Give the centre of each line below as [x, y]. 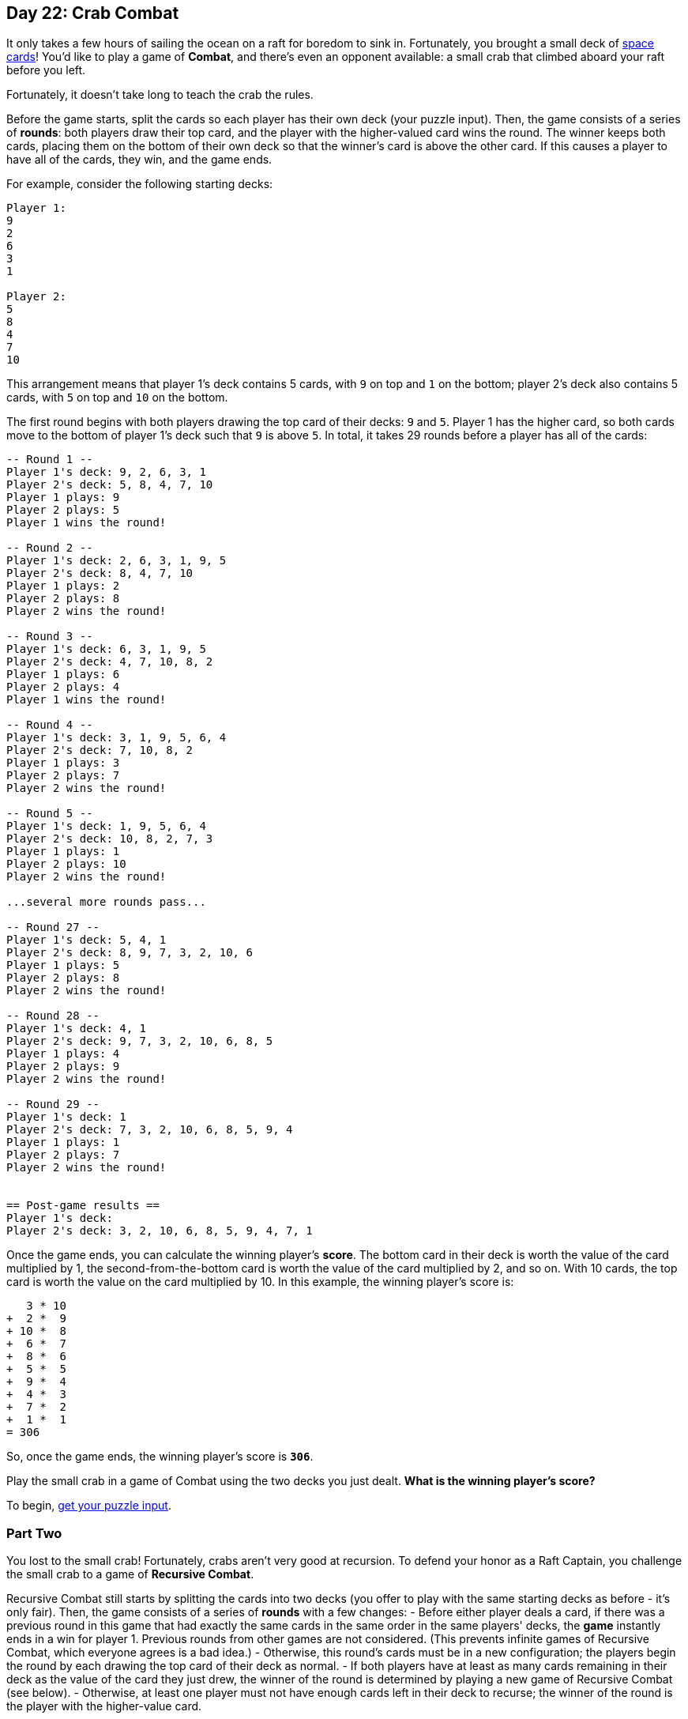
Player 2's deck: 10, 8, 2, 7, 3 [110, 839]
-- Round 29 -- [53, 1105]
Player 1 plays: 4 [63, 1054]
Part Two [34, 1533]
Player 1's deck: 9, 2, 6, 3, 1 [106, 472]
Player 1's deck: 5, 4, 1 [86, 940]
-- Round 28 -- [53, 1016]
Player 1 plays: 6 [63, 675]
